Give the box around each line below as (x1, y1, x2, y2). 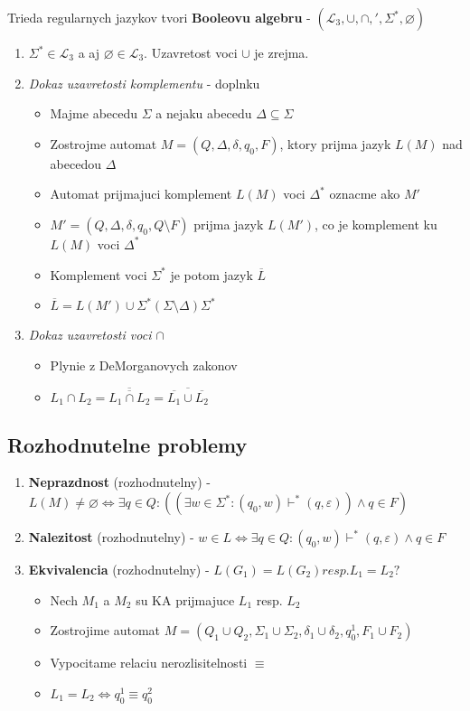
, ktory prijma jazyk (279, 134, 391, 153)
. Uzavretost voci (144, 43, 238, 61)
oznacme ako (329, 184, 400, 203)
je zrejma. (254, 43, 309, 61)
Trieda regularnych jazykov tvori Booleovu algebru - (7, 8, 311, 26)
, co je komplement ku (314, 214, 437, 233)
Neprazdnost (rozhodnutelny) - (28, 472, 211, 491)
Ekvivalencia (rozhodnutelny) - (28, 560, 210, 579)
